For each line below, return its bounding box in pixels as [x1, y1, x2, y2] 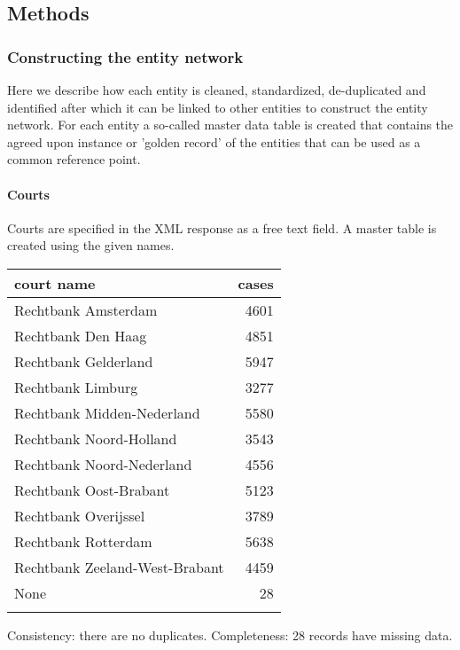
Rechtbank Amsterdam [14, 299, 158, 320]
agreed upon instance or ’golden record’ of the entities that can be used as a [7, 132, 421, 151]
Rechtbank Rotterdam [14, 530, 152, 552]
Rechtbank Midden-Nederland [14, 402, 200, 423]
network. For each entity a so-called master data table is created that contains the [7, 115, 454, 134]
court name [14, 272, 96, 294]
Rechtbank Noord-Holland [14, 427, 177, 449]
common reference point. [7, 150, 141, 168]
